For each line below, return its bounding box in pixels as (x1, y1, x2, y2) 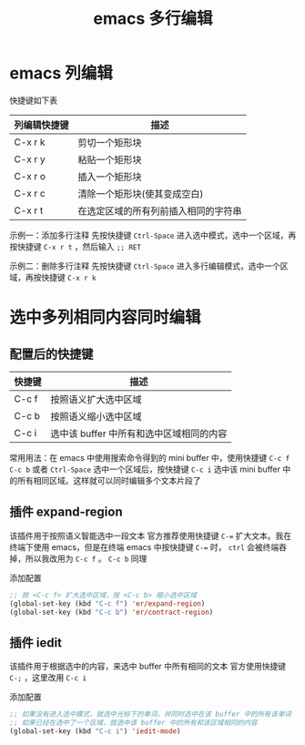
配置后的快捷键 (9, 346, 94, 362)
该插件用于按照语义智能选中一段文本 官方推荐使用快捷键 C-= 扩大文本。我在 (9, 530, 292, 541)
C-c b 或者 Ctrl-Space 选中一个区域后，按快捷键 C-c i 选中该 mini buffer (9, 464, 280, 475)
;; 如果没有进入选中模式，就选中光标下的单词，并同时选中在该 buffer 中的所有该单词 (9, 709, 291, 719)
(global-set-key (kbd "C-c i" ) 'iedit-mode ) (9, 726, 181, 736)
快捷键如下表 (9, 95, 57, 106)
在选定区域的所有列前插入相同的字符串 (77, 204, 243, 217)
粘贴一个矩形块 (77, 153, 143, 166)
